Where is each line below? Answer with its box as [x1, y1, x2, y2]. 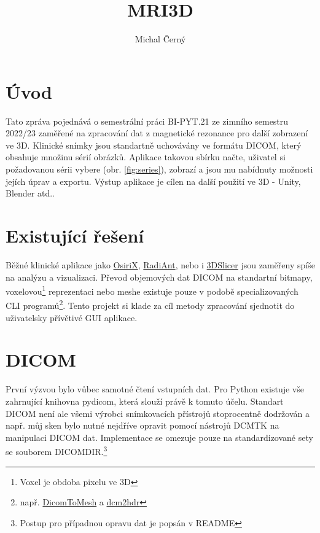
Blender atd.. [6, 187, 55, 200]
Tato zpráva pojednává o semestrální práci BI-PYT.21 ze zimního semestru [6, 114, 289, 127]
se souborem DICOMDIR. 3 [6, 443, 107, 457]
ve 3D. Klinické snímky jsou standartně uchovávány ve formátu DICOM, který [6, 138, 302, 151]
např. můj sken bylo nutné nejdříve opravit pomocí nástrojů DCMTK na [6, 419, 279, 432]
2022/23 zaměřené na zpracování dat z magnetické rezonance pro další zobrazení [6, 126, 308, 139]
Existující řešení [6, 223, 144, 247]
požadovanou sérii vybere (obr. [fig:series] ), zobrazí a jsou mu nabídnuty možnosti [6, 163, 313, 176]
